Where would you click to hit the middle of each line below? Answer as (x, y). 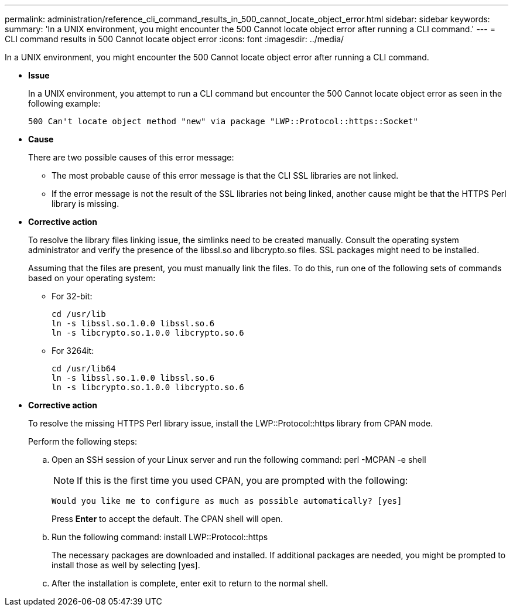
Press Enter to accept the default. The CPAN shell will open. (167, 519)
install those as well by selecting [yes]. (126, 565)
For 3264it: (73, 351)
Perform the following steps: (83, 441)
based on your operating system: (92, 278)
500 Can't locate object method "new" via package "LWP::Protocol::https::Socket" (223, 121)
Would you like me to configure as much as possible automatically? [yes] (227, 501)
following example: (64, 103)
